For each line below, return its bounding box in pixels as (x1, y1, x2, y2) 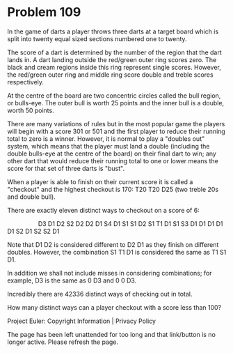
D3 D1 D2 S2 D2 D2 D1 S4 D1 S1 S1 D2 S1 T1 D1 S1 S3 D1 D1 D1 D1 (38, 219, 223, 227)
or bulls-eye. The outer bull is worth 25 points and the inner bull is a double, (7, 98, 225, 107)
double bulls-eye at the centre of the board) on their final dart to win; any (7, 149, 217, 158)
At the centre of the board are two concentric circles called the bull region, (7, 91, 221, 100)
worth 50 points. (7, 106, 54, 114)
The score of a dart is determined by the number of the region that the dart (7, 48, 223, 57)
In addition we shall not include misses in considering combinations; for (7, 269, 212, 277)
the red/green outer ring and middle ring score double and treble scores (7, 70, 214, 79)
